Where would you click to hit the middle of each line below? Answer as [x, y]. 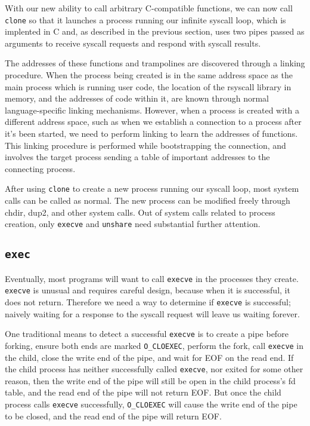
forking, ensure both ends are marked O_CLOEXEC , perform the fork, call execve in [154, 345]
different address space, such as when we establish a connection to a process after [153, 122]
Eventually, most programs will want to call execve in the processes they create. [152, 278]
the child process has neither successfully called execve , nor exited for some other [154, 369]
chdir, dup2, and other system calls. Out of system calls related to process [140, 212]
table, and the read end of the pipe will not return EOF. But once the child [143, 392]
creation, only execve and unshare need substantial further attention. [133, 224]
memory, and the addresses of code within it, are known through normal [137, 98]
